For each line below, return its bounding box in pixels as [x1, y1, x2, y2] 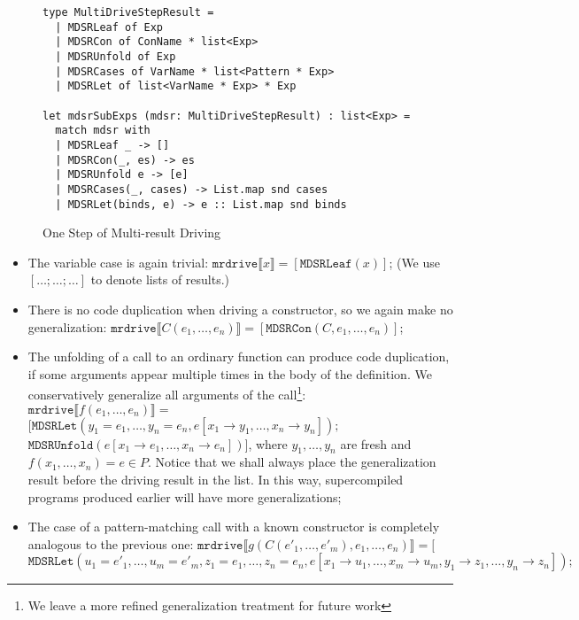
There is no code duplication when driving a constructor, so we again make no [27, 299, 453, 318]
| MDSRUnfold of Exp [55, 50, 176, 63]
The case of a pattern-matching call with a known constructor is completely [27, 517, 440, 536]
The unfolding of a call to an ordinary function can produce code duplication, [27, 347, 450, 366]
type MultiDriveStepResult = [42, 6, 214, 19]
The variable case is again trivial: [27, 252, 209, 271]
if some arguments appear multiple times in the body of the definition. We [27, 364, 432, 383]
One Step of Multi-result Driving [42, 223, 221, 242]
